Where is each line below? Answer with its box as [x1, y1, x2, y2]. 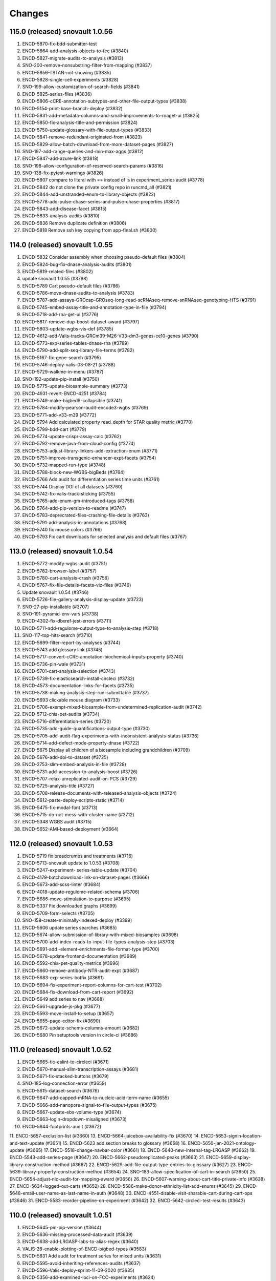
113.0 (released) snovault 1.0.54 [9, 547, 113, 556]
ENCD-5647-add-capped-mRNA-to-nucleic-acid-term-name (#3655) [22, 1094, 170, 1101]
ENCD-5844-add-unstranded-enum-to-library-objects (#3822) [22, 191, 156, 197]
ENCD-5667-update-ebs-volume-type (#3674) [22, 1109, 122, 1115]
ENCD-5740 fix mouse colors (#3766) [22, 526, 102, 532]
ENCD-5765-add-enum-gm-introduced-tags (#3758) [22, 498, 134, 504]
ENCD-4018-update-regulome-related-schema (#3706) [22, 889, 140, 895]
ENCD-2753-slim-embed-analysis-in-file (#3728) [22, 761, 126, 768]
